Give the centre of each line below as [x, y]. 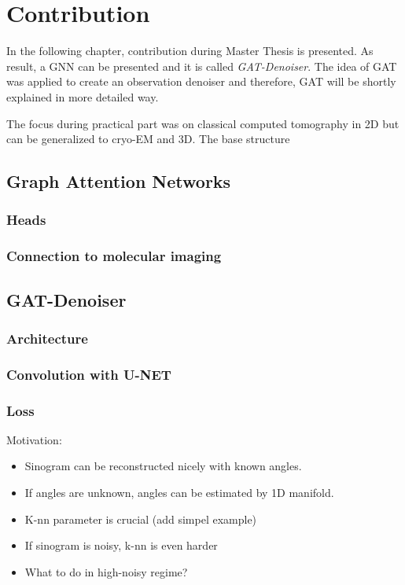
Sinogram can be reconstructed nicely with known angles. [163, 466]
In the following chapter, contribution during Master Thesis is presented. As [190, 51]
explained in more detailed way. [83, 96]
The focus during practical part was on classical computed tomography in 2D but [203, 123]
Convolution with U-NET [89, 374]
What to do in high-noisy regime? [106, 571]
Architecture [47, 338]
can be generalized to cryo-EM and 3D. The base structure [148, 139]
